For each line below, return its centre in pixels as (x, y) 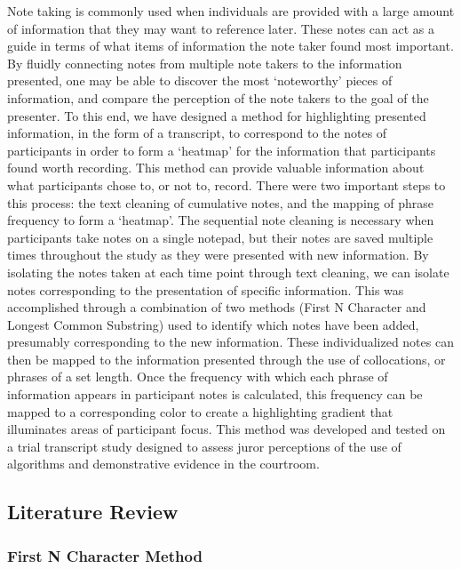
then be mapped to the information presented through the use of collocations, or (227, 359)
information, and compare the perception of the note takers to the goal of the (218, 97)
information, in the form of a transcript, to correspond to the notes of (197, 133)
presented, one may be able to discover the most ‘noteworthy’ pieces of (200, 80)
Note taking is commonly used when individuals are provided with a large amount (231, 11)
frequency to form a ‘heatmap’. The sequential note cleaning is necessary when (221, 220)
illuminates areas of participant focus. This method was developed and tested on (227, 429)
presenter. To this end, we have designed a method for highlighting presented (217, 115)
